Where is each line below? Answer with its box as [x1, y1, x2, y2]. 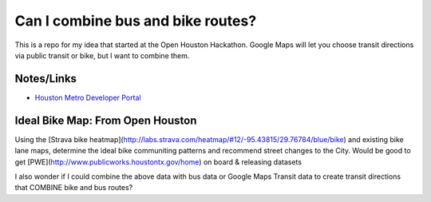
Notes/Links [14, 72, 77, 85]
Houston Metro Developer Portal [34, 93, 141, 102]
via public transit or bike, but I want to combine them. [14, 50, 190, 60]
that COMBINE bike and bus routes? [14, 183, 133, 192]
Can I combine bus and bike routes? [14, 12, 257, 30]
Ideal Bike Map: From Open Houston [14, 113, 197, 127]
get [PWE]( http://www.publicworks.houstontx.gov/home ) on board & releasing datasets [14, 156, 302, 167]
